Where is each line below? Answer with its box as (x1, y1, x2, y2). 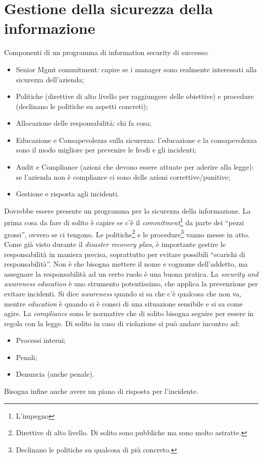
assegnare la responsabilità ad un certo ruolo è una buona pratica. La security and (4, 268, 258, 279)
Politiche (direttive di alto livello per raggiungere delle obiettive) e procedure (16, 91, 254, 101)
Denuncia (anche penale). (16, 369, 94, 379)
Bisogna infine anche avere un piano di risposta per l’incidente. (4, 386, 198, 396)
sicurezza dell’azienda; (16, 74, 84, 84)
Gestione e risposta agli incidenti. (16, 188, 119, 199)
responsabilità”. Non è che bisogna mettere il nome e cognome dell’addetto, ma (4, 259, 248, 269)
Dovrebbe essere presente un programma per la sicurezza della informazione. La (4, 205, 251, 216)
